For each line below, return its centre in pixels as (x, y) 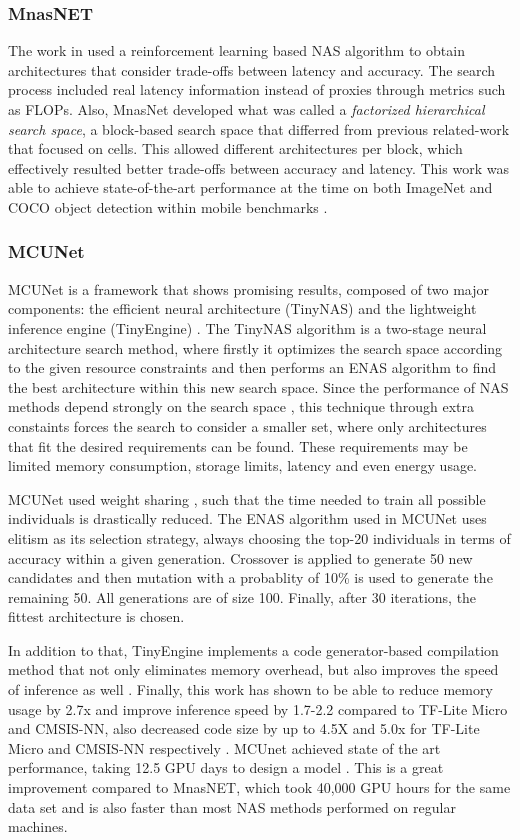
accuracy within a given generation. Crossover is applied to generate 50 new (240, 557)
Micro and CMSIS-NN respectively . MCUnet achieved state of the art (224, 747)
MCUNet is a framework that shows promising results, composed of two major (248, 288)
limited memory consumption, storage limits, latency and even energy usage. (243, 465)
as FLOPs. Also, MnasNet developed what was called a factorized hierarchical (246, 109)
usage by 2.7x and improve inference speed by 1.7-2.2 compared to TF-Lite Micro (258, 708)
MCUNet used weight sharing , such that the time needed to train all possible (247, 498)
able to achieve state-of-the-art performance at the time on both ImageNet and (250, 187)
